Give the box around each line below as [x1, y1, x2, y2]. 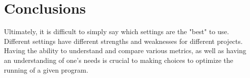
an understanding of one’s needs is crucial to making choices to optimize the [4, 55, 233, 65]
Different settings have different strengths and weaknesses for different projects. [4, 36, 243, 46]
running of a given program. [4, 64, 88, 75]
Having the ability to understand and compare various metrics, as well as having [4, 45, 247, 56]
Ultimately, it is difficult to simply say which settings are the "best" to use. [4, 26, 229, 37]
